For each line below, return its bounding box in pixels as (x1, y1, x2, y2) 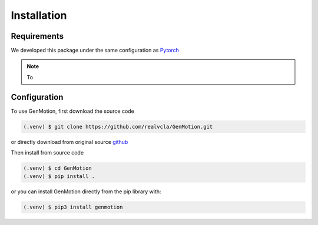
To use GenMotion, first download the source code (11, 108, 135, 115)
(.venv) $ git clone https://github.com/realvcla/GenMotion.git (23, 123, 213, 130)
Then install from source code (11, 149, 84, 156)
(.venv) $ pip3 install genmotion (23, 204, 123, 211)
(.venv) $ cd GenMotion (23, 165, 92, 172)
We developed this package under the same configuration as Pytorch (11, 47, 180, 54)
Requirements (11, 31, 64, 41)
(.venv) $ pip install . (23, 173, 95, 180)
